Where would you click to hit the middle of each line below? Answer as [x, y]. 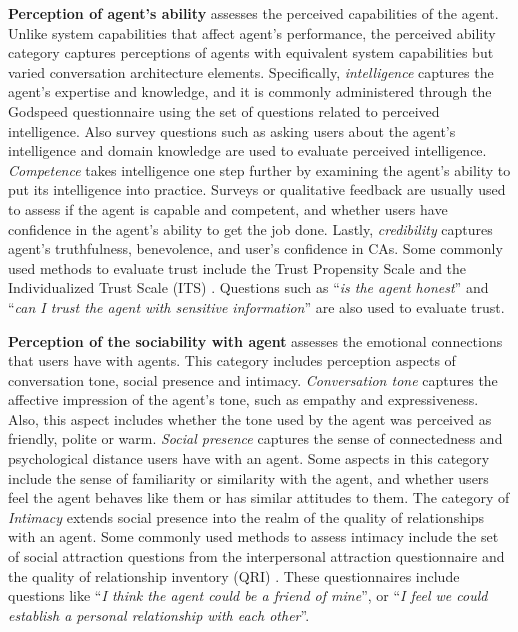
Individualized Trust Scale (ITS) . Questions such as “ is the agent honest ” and [248, 287]
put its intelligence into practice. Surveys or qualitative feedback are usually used [257, 189]
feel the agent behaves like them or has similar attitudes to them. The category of [259, 497]
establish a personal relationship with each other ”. [159, 614]
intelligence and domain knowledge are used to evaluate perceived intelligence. [247, 150]
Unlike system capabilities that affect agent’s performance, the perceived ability [252, 32]
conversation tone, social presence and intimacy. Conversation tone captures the [253, 379]
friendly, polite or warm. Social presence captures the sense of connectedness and [255, 438]
